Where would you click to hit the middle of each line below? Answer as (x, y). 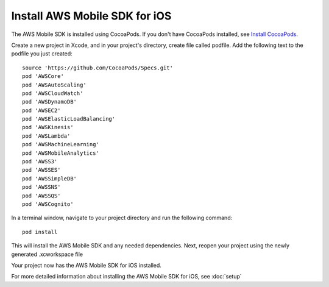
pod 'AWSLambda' (46, 136)
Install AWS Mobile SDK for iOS (91, 16)
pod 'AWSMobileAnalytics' (61, 153)
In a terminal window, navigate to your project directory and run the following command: (122, 218)
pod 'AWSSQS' (41, 196)
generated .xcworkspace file (47, 254)
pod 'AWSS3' (40, 162)
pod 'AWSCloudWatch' (53, 93)
